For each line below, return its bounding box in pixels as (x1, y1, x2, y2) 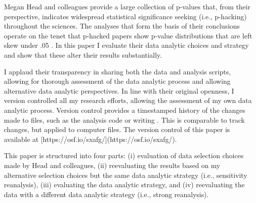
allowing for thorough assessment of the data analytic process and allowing (4, 76, 231, 86)
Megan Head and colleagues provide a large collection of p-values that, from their (4, 1, 251, 11)
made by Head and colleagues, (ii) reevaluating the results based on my (4, 160, 220, 170)
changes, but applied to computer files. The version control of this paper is (4, 124, 230, 135)
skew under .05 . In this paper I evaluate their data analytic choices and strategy (4, 40, 249, 50)
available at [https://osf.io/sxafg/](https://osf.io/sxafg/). (4, 134, 177, 144)
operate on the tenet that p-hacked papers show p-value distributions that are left (4, 30, 253, 40)
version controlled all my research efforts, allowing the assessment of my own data (4, 95, 252, 105)
